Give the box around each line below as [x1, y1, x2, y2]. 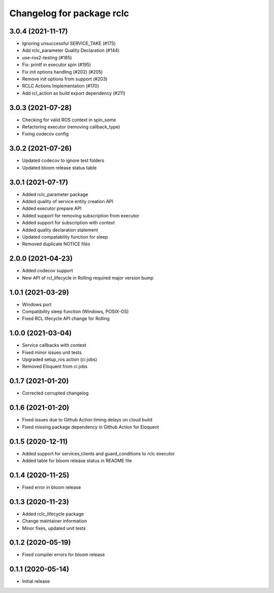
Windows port [22, 301, 52, 307]
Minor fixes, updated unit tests [22, 525, 86, 531]
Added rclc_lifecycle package [22, 511, 84, 517]
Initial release [22, 578, 50, 584]
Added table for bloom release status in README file [22, 457, 132, 464]
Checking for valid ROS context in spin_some [22, 117, 116, 123]
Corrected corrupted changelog [22, 390, 89, 396]
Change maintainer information [22, 518, 87, 524]
